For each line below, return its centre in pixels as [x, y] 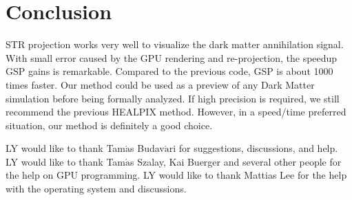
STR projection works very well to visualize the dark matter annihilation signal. [175, 44]
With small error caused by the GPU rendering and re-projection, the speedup [172, 57]
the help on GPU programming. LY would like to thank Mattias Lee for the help [176, 175]
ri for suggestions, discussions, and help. [253, 148]
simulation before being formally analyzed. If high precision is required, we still [173, 98]
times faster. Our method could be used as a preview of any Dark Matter [160, 84]
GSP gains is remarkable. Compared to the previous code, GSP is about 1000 [169, 71]
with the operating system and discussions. [96, 189]
